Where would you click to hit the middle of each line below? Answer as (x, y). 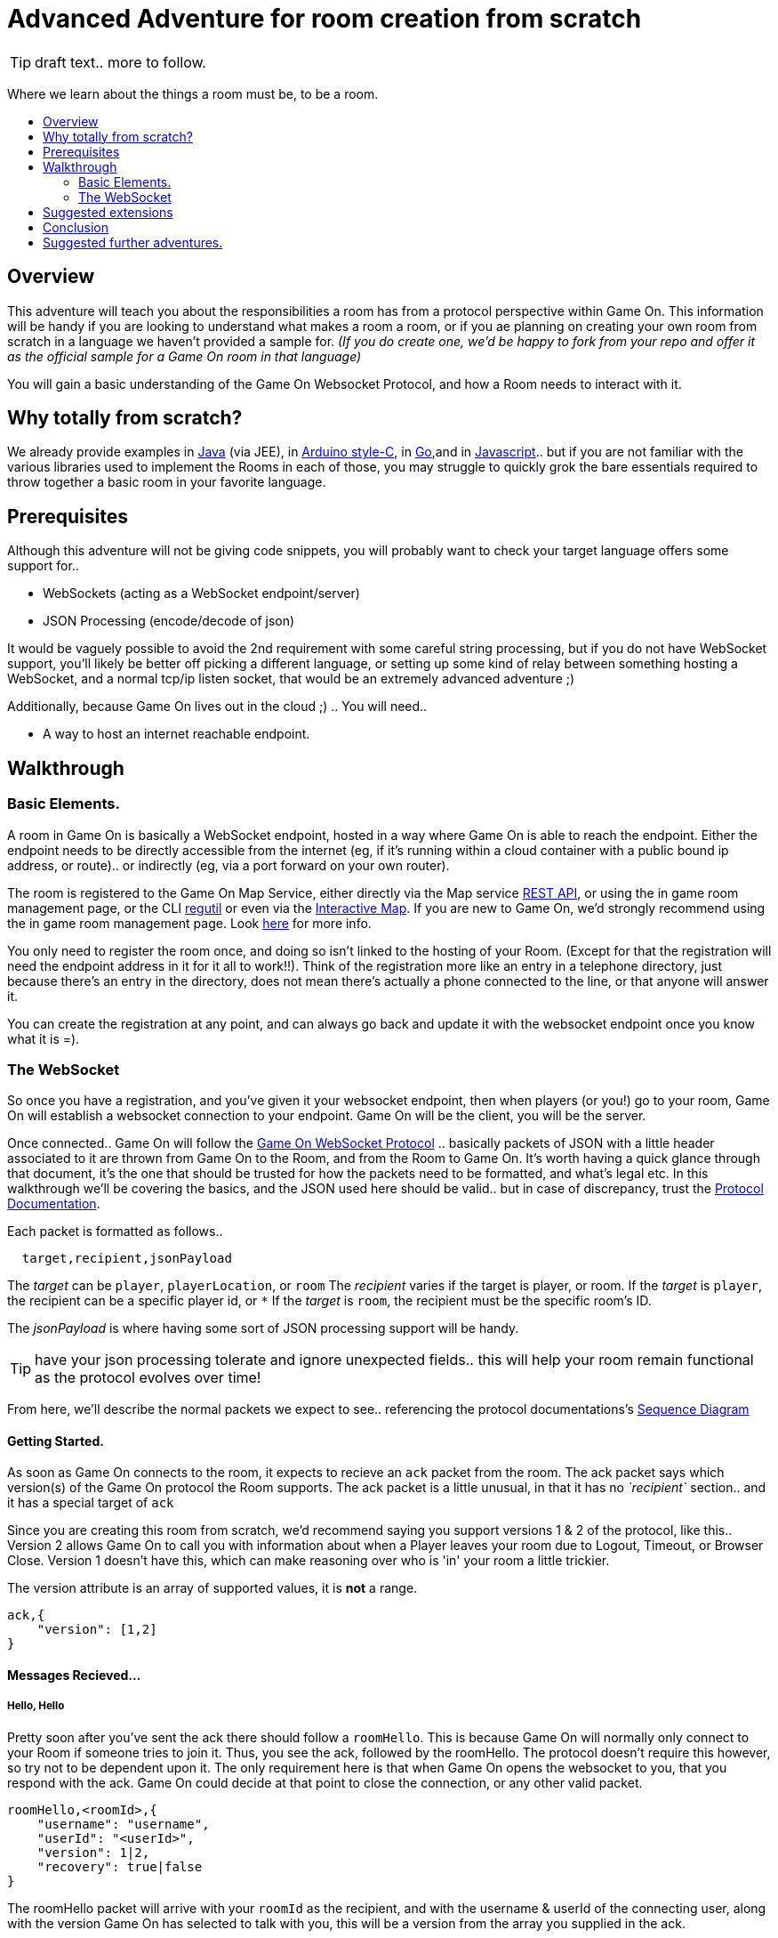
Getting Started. (56, 1441)
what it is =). (44, 1038)
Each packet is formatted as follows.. (115, 1231)
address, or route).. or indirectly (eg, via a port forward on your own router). (229, 865)
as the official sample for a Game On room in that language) (184, 356)
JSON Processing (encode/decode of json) (169, 621)
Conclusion (76, 227)
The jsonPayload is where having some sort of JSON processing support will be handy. (263, 1328)
